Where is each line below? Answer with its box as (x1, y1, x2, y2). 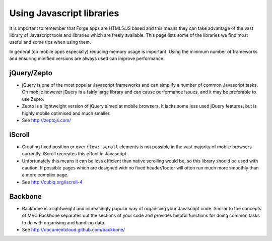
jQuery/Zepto (9, 69, 53, 77)
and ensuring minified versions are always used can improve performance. (9, 55, 165, 62)
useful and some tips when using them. (9, 39, 91, 45)
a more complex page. (22, 172, 69, 178)
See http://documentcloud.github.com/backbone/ (22, 226, 125, 232)
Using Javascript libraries (9, 8, 119, 19)
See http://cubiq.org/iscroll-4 (22, 179, 83, 185)
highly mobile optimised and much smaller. (22, 110, 111, 116)
